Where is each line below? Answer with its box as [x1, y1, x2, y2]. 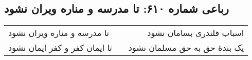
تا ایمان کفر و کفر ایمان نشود [8, 42, 112, 54]
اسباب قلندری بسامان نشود [147, 27, 244, 39]
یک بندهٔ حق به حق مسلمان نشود [128, 42, 244, 54]
